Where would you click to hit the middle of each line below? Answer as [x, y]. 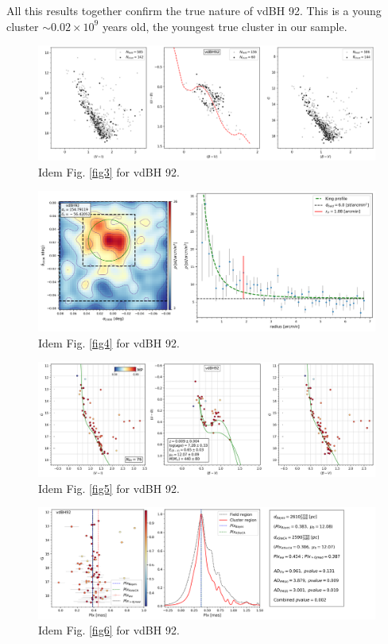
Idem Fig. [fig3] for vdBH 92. [109, 171]
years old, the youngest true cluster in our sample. [225, 26]
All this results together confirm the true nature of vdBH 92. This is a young [194, 10]
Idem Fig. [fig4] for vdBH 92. [109, 342]
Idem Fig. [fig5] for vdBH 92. [109, 488]
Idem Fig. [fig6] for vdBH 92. [109, 630]
